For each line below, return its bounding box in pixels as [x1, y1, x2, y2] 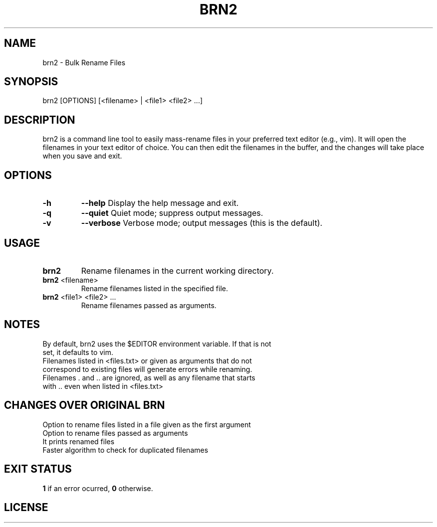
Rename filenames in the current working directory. [81, 265, 274, 276]
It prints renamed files [42, 437, 115, 446]
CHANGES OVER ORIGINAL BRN [4, 399, 165, 412]
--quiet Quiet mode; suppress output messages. [81, 208, 263, 218]
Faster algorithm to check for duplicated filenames [42, 445, 209, 454]
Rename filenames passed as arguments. [81, 301, 217, 310]
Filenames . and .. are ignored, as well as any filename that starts [42, 373, 255, 382]
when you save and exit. [42, 152, 122, 161]
